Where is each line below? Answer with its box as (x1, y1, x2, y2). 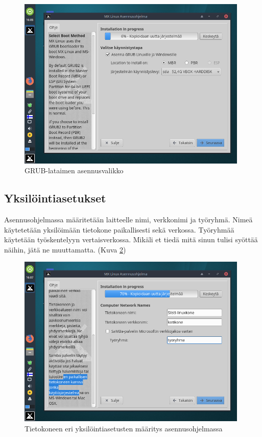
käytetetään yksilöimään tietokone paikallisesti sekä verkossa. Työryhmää (4, 224, 234, 235)
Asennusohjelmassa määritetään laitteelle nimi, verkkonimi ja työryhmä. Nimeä (4, 214, 253, 225)
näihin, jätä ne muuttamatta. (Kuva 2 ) (4, 244, 126, 255)
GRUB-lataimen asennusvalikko (25, 165, 124, 176)
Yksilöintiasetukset (4, 190, 106, 206)
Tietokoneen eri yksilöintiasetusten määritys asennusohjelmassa (25, 423, 223, 433)
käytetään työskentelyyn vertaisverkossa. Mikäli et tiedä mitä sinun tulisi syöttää (4, 234, 258, 245)
